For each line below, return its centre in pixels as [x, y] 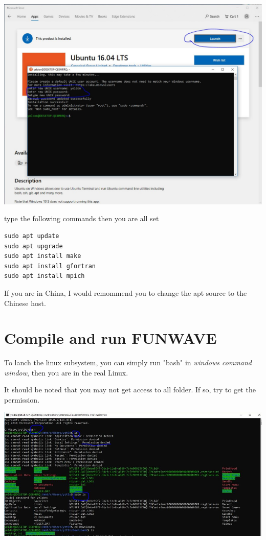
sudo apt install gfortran [50, 266]
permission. [22, 400]
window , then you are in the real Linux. [66, 372]
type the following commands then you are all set [82, 218]
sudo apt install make [43, 256]
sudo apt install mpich [45, 276]
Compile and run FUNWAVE [110, 338]
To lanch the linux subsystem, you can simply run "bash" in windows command [128, 362]
